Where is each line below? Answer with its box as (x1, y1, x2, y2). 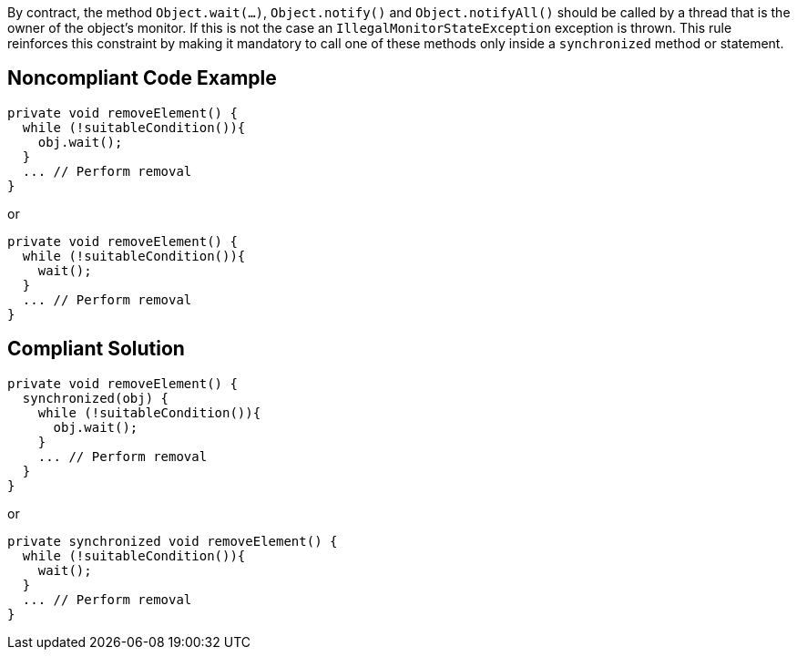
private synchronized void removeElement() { (7, 533, 338, 549)
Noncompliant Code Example (7, 67, 277, 90)
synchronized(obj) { (22, 390, 169, 405)
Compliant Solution (7, 337, 185, 361)
